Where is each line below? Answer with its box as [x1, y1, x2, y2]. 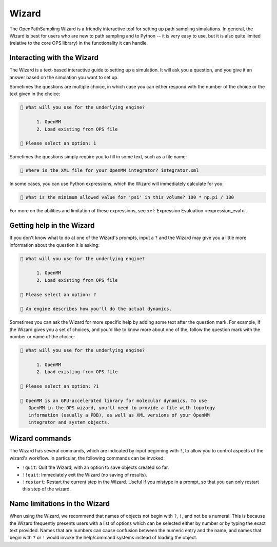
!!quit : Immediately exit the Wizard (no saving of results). [22, 471, 148, 478]
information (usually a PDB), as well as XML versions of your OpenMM [28, 412, 210, 418]
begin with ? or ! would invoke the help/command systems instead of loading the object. [9, 535, 197, 541]
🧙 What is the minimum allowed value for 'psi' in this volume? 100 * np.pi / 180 [20, 194, 234, 200]
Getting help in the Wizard [9, 221, 95, 230]
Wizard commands [9, 434, 71, 443]
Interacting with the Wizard [9, 53, 99, 62]
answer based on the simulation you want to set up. [9, 74, 119, 80]
